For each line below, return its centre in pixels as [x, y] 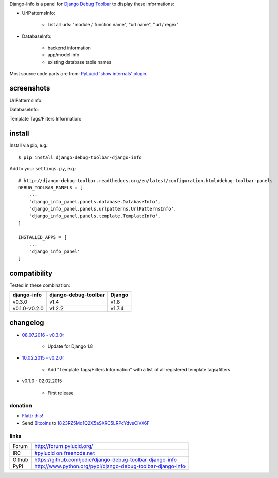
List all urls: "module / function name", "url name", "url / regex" [113, 24]
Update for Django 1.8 [70, 346]
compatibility [31, 273]
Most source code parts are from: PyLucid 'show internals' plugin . [79, 73]
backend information [69, 48]
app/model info [64, 55]
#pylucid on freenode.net [64, 453]
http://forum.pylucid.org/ [64, 446]
